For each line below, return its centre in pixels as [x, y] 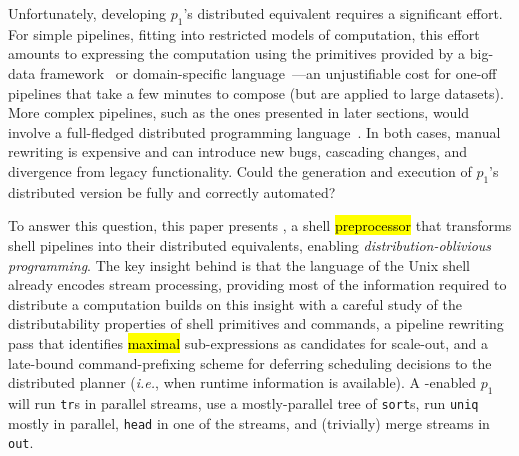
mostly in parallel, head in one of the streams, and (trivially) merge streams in [249, 422]
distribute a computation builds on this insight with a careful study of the [235, 303]
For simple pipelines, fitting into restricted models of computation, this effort [244, 33]
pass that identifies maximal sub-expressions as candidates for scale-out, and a [248, 342]
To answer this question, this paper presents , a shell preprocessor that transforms [260, 225]
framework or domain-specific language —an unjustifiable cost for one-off [268, 72]
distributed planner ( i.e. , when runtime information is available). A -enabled [242, 382]
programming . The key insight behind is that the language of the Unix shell [239, 264]
